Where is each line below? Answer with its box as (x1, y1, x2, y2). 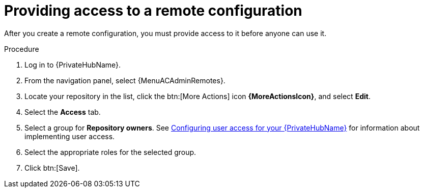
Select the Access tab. (24, 107, 101, 116)
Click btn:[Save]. (24, 163, 80, 172)
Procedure (4, 44, 39, 53)
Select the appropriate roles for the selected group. (24, 147, 196, 156)
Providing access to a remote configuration (4, 2, 302, 19)
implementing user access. (24, 132, 115, 141)
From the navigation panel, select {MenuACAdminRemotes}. (24, 76, 225, 85)
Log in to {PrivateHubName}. (24, 60, 121, 69)
